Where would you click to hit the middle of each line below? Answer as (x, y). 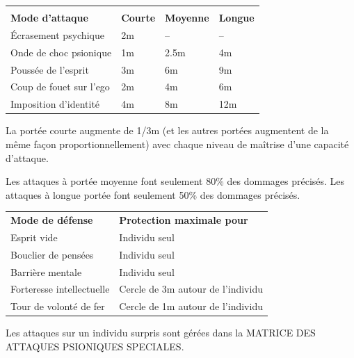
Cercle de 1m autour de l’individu (191, 306)
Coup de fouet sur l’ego (60, 87)
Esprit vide (34, 237)
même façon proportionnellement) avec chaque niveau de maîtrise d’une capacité (177, 144)
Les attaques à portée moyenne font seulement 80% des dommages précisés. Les (175, 181)
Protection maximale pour (184, 220)
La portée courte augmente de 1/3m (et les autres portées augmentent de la (167, 130)
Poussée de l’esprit (50, 69)
